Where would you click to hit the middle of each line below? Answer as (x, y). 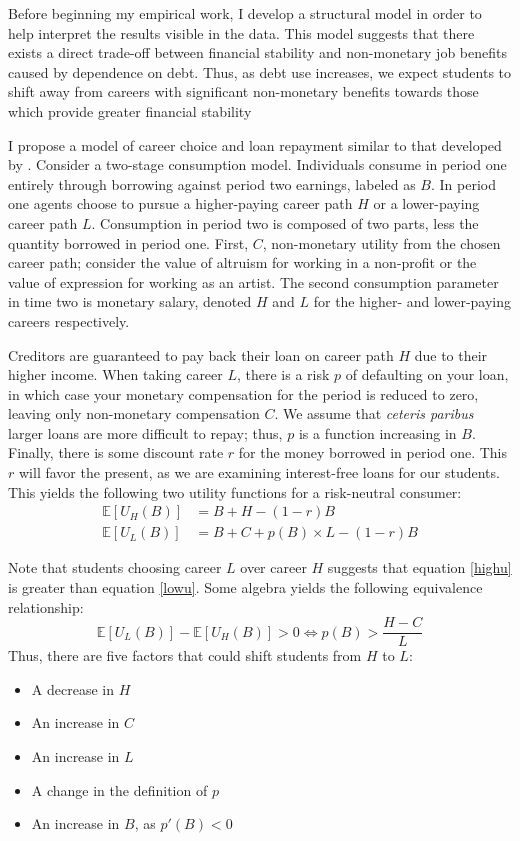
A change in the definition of (119, 789)
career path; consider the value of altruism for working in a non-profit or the (242, 262)
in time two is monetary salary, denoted (130, 301)
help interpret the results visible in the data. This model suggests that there (241, 32)
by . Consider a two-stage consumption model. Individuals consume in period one (257, 164)
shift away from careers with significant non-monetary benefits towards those (243, 91)
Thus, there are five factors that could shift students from (185, 655)
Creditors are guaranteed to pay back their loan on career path (201, 354)
